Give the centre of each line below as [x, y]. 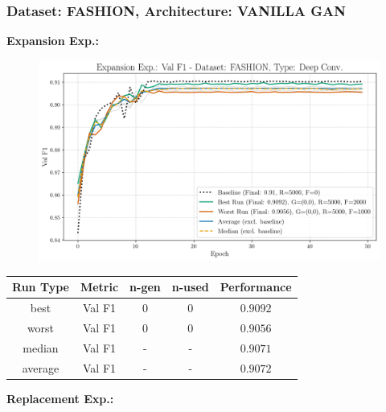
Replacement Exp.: [60, 398]
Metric [99, 287]
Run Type [41, 287]
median [41, 347]
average [41, 367]
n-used [190, 287]
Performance [256, 287]
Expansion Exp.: [53, 41]
